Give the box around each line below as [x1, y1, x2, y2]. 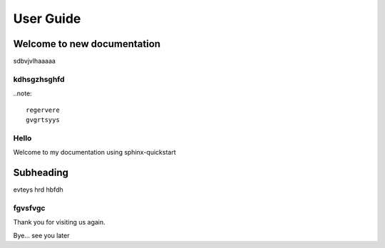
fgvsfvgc [13, 203, 46, 213]
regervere [26, 105, 60, 114]
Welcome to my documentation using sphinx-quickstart [13, 148, 176, 157]
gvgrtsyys [26, 115, 60, 124]
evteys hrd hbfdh [13, 185, 63, 194]
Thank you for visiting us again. [13, 218, 106, 227]
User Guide [13, 11, 81, 26]
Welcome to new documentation [13, 38, 160, 50]
